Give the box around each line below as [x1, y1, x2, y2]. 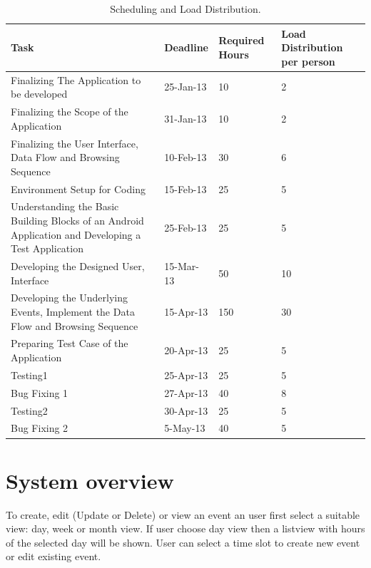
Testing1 [11, 367, 48, 382]
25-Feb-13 [164, 220, 207, 234]
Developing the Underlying [11, 290, 128, 305]
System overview [6, 465, 174, 495]
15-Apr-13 [164, 304, 208, 319]
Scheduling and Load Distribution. [110, 1, 261, 16]
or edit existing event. [6, 549, 101, 564]
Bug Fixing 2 [11, 420, 68, 435]
